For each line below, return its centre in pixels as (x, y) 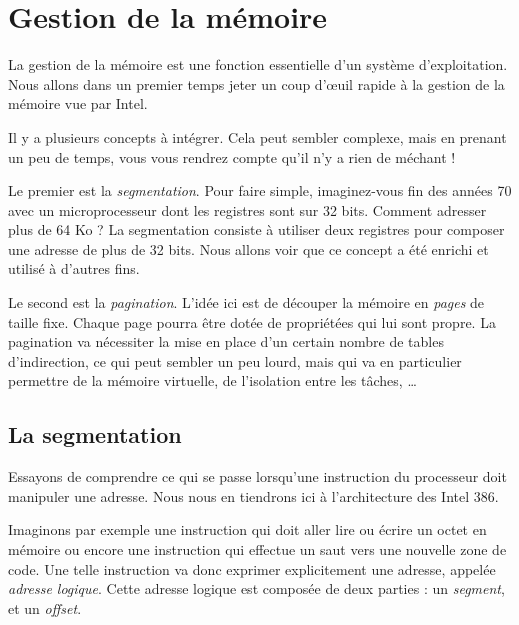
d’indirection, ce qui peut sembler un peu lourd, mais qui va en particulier (235, 360)
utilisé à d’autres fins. (74, 268)
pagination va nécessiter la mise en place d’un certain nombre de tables (226, 341)
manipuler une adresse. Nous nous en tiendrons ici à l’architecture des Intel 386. (253, 495)
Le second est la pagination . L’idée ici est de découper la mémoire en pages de (246, 302)
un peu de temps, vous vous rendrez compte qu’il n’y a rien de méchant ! (232, 156)
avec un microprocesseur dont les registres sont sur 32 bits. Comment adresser (247, 209)
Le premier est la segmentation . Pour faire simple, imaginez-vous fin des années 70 (260, 190)
